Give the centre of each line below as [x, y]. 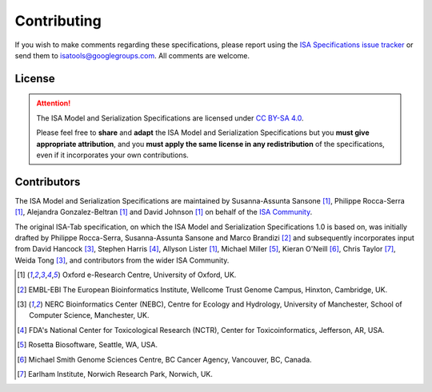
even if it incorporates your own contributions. [113, 155]
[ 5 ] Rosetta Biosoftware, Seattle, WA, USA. [88, 345]
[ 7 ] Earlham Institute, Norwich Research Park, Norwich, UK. [115, 374]
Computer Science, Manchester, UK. [89, 315]
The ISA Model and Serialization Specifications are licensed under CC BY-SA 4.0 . [170, 118]
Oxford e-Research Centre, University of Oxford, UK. [149, 275]
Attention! [54, 103]
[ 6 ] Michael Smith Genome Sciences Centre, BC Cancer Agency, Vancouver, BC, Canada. [164, 359]
